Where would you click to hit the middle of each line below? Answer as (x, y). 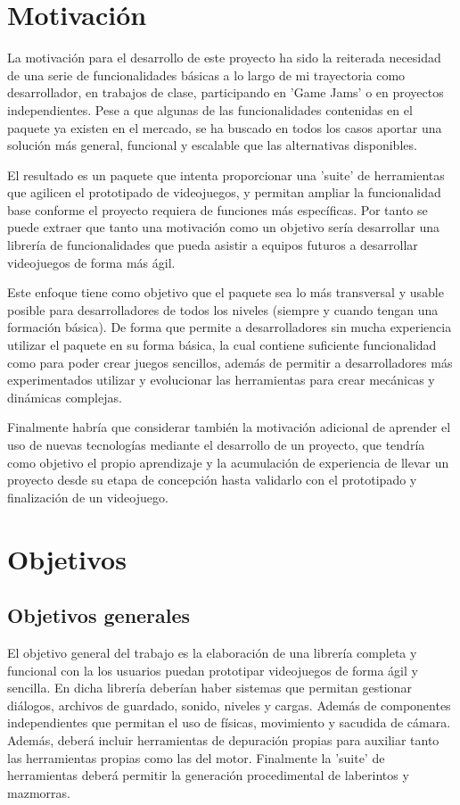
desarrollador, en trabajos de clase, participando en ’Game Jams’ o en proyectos (226, 92)
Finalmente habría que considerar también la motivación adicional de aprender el (229, 427)
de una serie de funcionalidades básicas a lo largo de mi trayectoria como (206, 75)
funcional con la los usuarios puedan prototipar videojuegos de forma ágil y (213, 670)
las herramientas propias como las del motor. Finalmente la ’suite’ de (196, 757)
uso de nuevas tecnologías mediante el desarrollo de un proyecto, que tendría (216, 444)
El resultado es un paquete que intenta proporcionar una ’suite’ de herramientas (226, 174)
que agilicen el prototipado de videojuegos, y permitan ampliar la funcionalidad (224, 192)
